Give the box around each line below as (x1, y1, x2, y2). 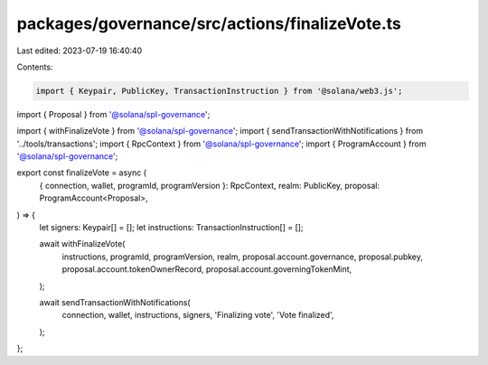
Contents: (16, 61, 53, 72)
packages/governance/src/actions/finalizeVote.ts (16, 14, 401, 33)
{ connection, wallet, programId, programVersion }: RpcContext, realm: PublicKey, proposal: (39, 180, 380, 191)
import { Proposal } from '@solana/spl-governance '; (16, 108, 211, 119)
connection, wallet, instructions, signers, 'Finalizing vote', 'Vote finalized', (61, 310, 334, 321)
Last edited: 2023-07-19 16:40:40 (16, 45, 143, 56)
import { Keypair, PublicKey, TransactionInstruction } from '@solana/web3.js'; (35, 86, 403, 96)
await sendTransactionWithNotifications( (39, 296, 191, 307)
